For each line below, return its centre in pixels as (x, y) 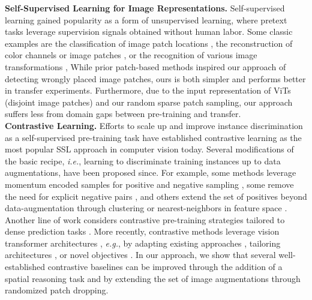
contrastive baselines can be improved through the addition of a (165, 267)
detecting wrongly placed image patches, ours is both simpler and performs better (155, 78)
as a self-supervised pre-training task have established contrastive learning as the (153, 137)
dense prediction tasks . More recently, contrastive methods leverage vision (142, 231)
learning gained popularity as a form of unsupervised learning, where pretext (146, 19)
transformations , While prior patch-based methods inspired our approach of (145, 66)
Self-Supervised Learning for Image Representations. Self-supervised (145, 8)
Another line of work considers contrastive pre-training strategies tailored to (145, 219)
